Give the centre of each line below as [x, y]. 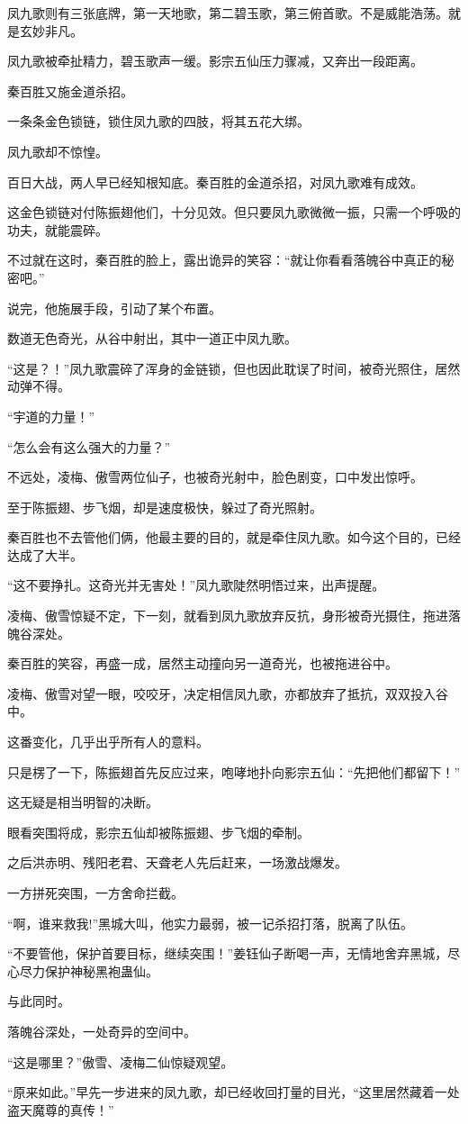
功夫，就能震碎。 [58, 229]
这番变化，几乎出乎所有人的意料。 [108, 742]
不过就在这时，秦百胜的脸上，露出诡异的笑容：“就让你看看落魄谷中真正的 [225, 260]
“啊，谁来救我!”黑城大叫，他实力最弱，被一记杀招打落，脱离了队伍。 [211, 923]
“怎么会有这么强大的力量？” [89, 446]
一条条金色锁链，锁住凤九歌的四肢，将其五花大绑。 [158, 121]
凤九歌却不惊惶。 [58, 151]
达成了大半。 [45, 554]
